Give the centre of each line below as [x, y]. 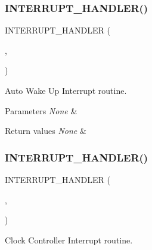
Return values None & [46, 131]
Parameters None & [41, 110]
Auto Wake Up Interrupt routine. [66, 90]
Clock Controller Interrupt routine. [69, 240]
